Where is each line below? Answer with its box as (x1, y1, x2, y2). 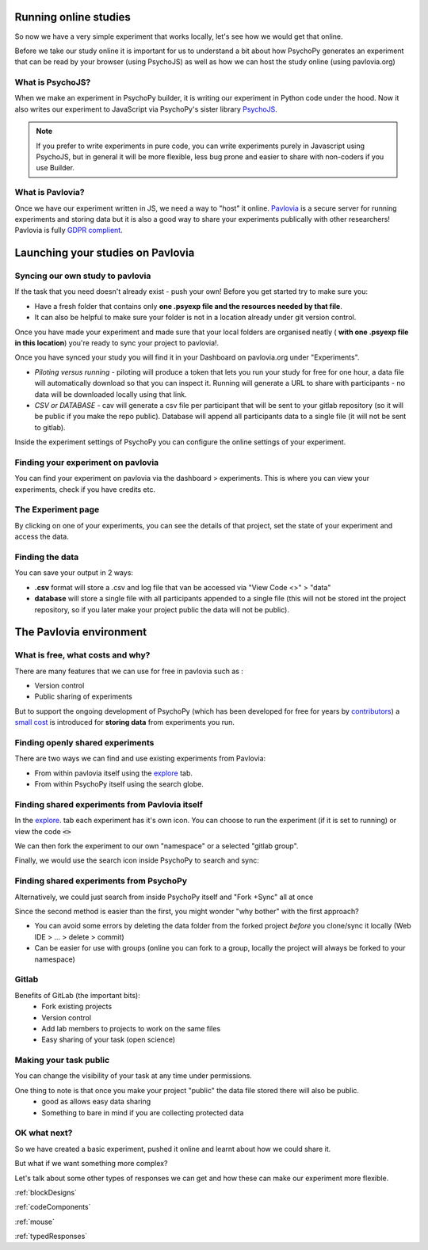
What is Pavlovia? (14, 187, 85, 198)
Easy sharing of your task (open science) (41, 1035, 176, 1045)
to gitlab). (34, 422, 67, 432)
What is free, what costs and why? (14, 650, 151, 661)
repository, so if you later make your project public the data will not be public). (34, 604, 289, 614)
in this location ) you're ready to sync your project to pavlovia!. (14, 338, 220, 348)
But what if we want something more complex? (14, 1159, 168, 1168)
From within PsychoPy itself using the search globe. (34, 779, 204, 789)
